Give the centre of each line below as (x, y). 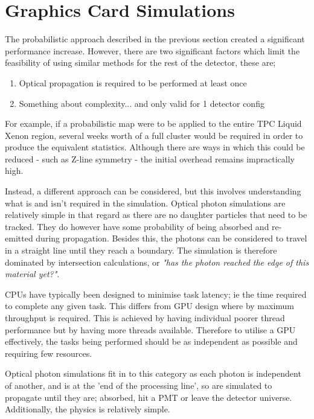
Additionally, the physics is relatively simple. (88, 409)
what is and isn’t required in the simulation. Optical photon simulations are (145, 203)
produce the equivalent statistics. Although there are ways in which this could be (155, 147)
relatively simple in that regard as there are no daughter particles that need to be (156, 215)
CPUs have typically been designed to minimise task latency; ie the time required (156, 294)
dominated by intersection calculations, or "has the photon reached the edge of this (157, 262)
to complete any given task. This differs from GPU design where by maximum (150, 306)
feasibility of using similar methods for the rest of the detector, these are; (140, 62)
